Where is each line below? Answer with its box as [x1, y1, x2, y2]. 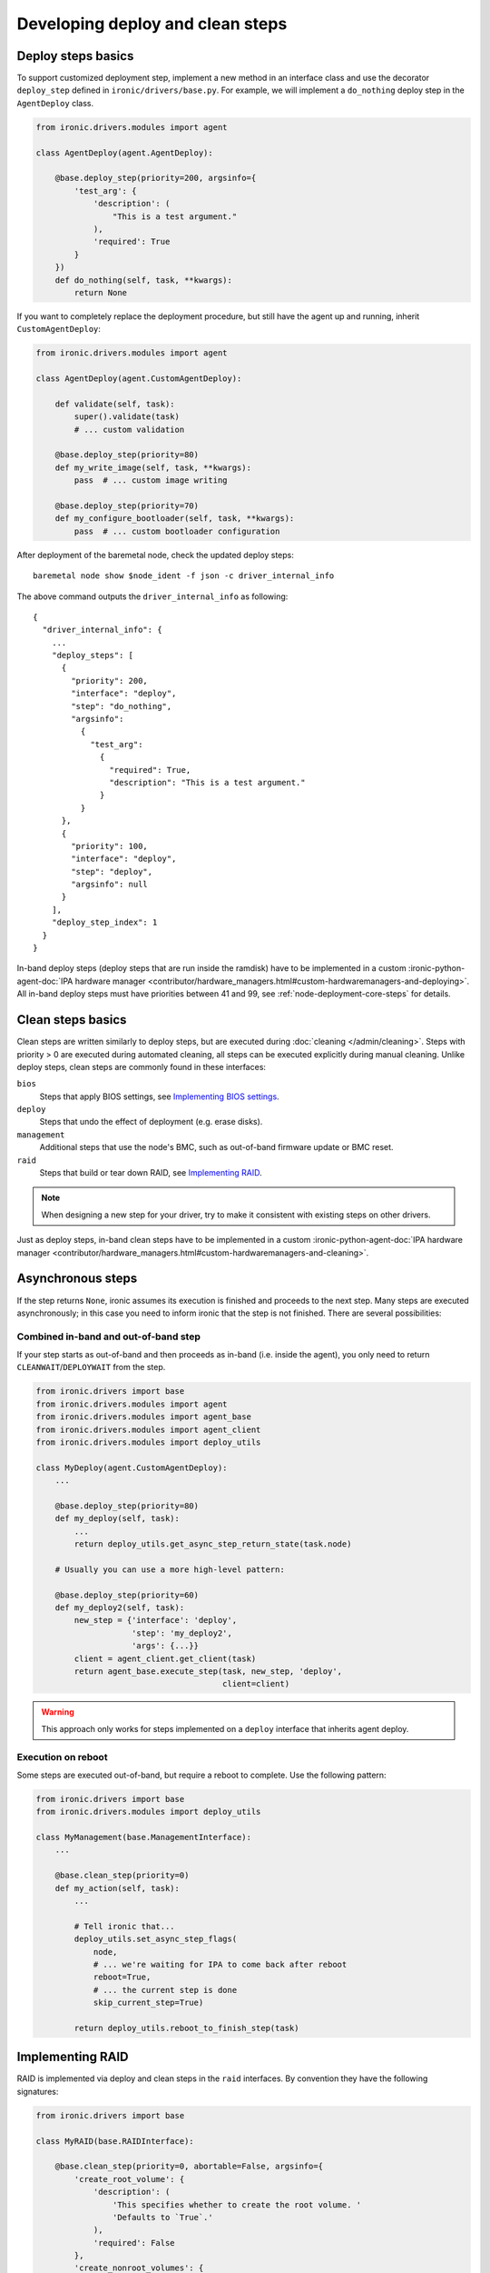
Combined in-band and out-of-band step [16, 1330, 201, 1343]
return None [73, 287, 127, 297]
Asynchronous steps [16, 1271, 138, 1287]
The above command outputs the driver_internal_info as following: [16, 591, 289, 602]
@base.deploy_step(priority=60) [54, 1589, 200, 1600]
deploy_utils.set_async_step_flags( [73, 1934, 238, 1945]
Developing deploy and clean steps [16, 14, 288, 34]
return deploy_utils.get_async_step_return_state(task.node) [73, 1539, 352, 1549]
